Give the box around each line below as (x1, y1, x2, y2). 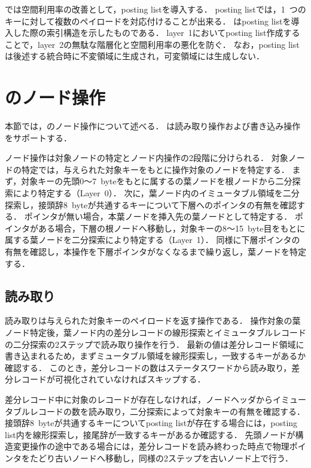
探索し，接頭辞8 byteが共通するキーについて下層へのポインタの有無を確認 (5, 198, 297, 211)
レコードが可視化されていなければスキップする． (13, 373, 206, 385)
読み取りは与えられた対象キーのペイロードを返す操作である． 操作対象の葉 (5, 314, 301, 327)
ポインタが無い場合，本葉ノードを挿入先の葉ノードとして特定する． (24, 210, 292, 223)
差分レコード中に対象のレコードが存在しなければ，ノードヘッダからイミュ (5, 393, 298, 405)
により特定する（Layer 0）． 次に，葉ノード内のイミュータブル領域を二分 (13, 187, 300, 199)
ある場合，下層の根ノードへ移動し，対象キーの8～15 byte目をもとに (38, 221, 306, 234)
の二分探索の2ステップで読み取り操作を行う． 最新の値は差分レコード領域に (5, 338, 304, 350)
